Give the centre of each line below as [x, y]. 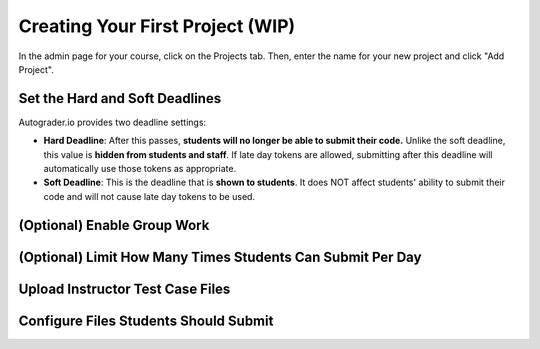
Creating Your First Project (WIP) [157, 26]
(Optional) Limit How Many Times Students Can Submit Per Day [220, 256]
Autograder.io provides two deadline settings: [112, 122]
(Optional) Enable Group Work [114, 225]
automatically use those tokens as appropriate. [140, 169]
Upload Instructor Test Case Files [124, 288]
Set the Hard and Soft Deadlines [120, 98]
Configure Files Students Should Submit [146, 320]
